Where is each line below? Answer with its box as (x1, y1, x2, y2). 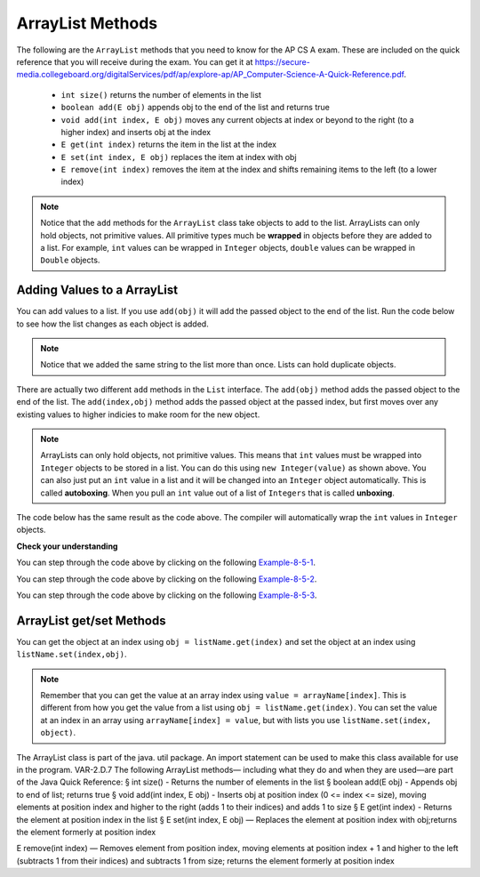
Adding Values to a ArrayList (16, 283, 179, 298)
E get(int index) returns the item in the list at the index (60, 139, 277, 150)
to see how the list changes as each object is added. (16, 318, 209, 329)
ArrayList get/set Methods (16, 613, 166, 628)
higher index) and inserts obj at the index (60, 126, 212, 137)
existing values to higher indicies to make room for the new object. (16, 409, 260, 420)
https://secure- (254, 56, 310, 67)
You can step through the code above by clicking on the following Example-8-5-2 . (16, 574, 317, 584)
